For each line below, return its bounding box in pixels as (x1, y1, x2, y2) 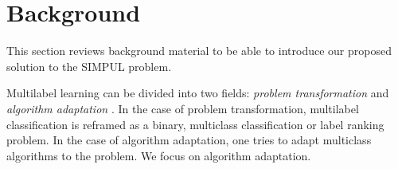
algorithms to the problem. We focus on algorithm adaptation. (6, 147, 311, 163)
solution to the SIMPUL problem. (6, 57, 172, 74)
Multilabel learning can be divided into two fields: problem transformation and (6, 84, 389, 101)
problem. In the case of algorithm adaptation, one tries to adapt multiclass (6, 132, 372, 148)
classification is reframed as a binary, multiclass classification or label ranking (6, 116, 384, 132)
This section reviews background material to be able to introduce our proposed (6, 42, 392, 59)
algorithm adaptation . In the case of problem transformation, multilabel (6, 100, 359, 116)
